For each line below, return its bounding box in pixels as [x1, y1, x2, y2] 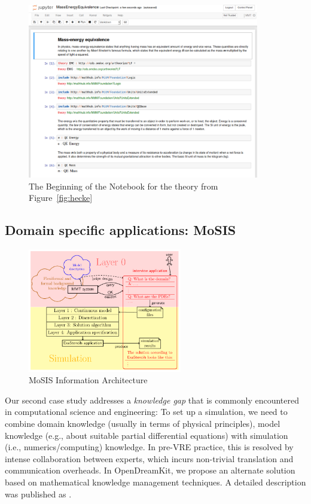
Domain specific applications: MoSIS [5, 221, 236, 239]
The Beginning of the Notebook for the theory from [29, 179, 218, 192]
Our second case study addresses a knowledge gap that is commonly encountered [5, 393, 300, 406]
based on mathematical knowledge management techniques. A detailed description [5, 475, 306, 488]
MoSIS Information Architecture [29, 374, 148, 386]
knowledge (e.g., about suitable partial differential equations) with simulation [5, 429, 288, 441]
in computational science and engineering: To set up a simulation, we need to [5, 405, 288, 418]
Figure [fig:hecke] [29, 191, 93, 204]
